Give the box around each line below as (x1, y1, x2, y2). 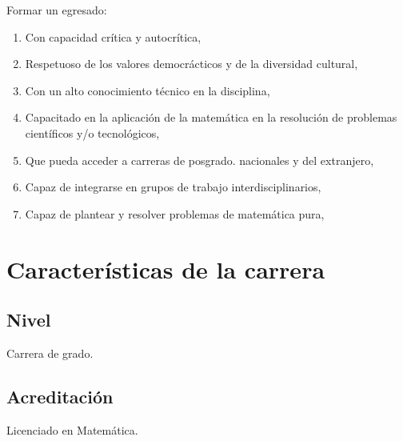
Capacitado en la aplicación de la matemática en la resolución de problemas (25, 109, 397, 126)
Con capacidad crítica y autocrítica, (25, 28, 201, 45)
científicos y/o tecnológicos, (25, 124, 160, 141)
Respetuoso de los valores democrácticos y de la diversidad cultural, (25, 55, 358, 72)
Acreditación (6, 383, 114, 408)
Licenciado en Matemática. (6, 421, 138, 438)
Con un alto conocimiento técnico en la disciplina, (25, 82, 270, 98)
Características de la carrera (6, 252, 325, 285)
